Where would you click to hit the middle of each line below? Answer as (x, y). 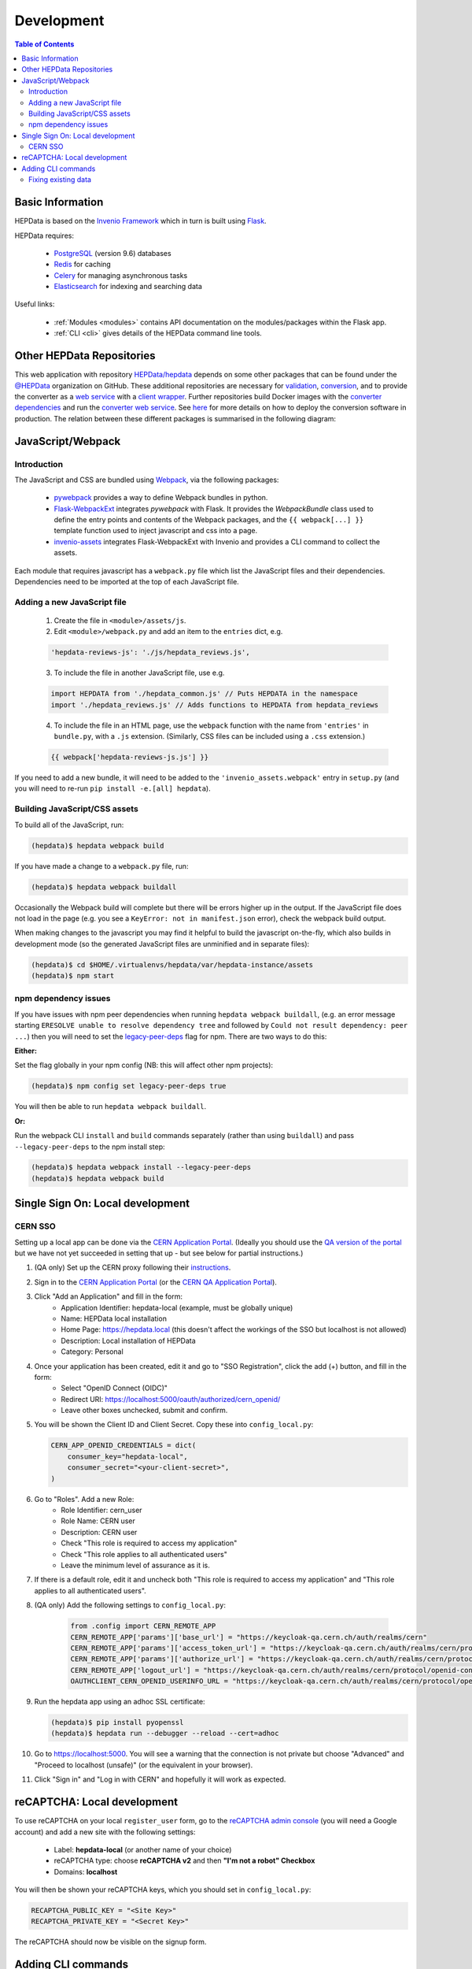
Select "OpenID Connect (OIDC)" (114, 1388)
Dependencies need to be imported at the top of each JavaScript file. (127, 582)
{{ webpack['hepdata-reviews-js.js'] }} (129, 757)
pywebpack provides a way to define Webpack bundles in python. (161, 498)
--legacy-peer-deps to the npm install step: (90, 1147)
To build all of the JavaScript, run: (69, 825)
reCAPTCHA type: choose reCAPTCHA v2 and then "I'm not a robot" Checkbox (184, 1861)
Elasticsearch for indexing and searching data (128, 287)
